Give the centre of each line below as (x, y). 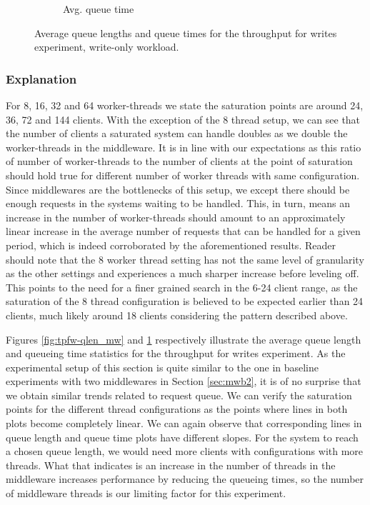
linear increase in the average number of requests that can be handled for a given (183, 231)
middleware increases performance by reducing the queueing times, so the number (185, 479)
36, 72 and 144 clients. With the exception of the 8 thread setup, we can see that (183, 119)
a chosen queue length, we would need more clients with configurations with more (185, 451)
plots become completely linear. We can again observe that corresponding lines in (184, 423)
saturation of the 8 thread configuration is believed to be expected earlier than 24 (185, 301)
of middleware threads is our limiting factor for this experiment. (146, 493)
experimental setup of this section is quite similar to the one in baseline (162, 367)
